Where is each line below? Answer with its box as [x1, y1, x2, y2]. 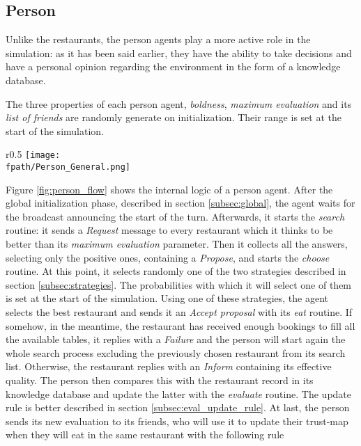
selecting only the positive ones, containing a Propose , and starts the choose [6, 250, 330, 264]
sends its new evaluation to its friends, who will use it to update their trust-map [6, 413, 348, 428]
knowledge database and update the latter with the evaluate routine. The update [6, 386, 352, 401]
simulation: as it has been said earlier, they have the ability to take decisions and [6, 45, 352, 60]
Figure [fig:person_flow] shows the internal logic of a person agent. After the [6, 182, 333, 196]
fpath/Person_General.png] [6, 162, 130, 173]
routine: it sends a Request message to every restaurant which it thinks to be [6, 223, 333, 237]
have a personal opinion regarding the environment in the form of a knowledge [6, 59, 341, 74]
